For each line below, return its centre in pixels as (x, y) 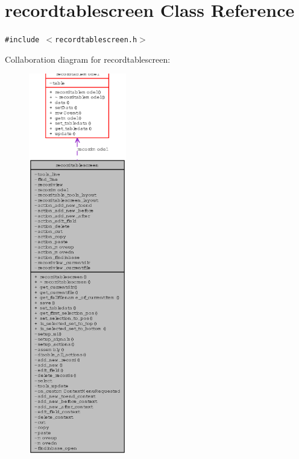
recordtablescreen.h (96, 40)
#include (22, 40)
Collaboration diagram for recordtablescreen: (88, 59)
